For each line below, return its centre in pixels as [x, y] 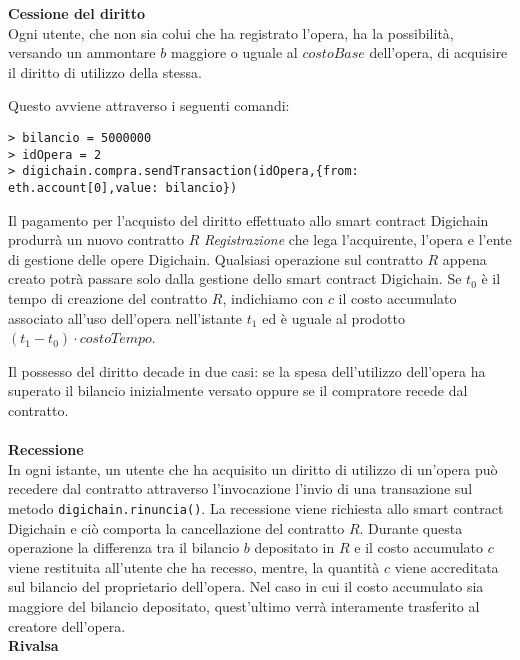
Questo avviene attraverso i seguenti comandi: [149, 105]
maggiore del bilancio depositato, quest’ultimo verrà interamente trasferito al [244, 605]
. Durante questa [411, 527]
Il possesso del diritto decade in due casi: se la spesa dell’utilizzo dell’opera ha [247, 370]
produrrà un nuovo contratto [96, 239]
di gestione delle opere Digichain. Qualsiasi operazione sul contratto [215, 258]
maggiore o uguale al [234, 52]
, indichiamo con [273, 297]
